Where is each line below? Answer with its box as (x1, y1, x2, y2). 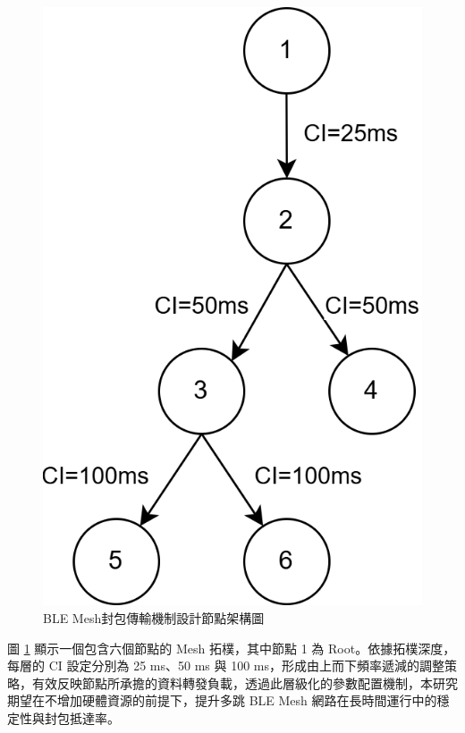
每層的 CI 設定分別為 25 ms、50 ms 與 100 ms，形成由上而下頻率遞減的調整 (7, 656, 444, 675)
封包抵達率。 (44, 708, 120, 727)
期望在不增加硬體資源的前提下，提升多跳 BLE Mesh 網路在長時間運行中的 (7, 691, 437, 710)
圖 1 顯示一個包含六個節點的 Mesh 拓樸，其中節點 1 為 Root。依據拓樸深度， (7, 638, 456, 657)
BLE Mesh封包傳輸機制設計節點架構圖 (43, 608, 265, 627)
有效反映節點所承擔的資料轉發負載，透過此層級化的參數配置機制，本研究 (31, 673, 458, 692)
